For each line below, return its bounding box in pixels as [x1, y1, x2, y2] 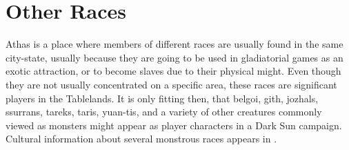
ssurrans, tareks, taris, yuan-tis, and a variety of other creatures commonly [6, 104, 322, 119]
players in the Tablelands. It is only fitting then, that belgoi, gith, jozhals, [6, 91, 319, 105]
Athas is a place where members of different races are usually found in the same [6, 37, 343, 51]
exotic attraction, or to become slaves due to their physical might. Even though [6, 64, 341, 78]
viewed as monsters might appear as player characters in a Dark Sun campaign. [6, 118, 342, 132]
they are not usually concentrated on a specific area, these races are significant [6, 77, 337, 91]
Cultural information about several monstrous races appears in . [6, 131, 277, 146]
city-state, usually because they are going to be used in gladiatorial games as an [6, 50, 343, 64]
